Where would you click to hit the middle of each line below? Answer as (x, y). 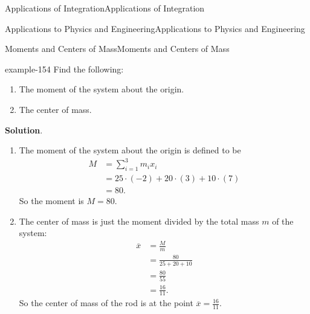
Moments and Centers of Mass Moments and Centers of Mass (117, 49)
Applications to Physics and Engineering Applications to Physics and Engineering (155, 28)
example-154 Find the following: (64, 69)
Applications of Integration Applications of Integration (105, 8)
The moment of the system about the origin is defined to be (130, 150)
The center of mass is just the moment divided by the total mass (139, 221)
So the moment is (51, 201)
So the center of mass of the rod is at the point (106, 303)
